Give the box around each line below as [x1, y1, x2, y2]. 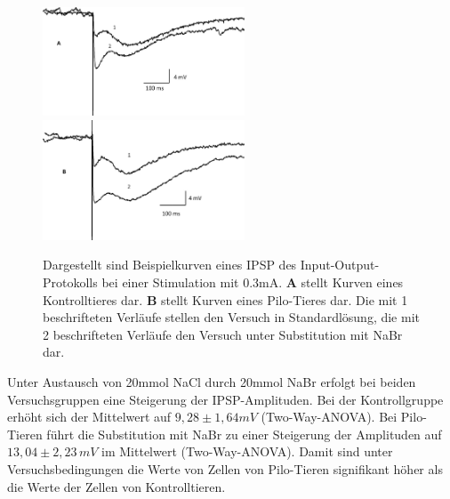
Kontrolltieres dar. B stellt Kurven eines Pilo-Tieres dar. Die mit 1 [43, 290, 408, 309]
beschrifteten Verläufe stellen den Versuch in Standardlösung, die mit [43, 308, 421, 326]
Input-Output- [300, 255, 380, 274]
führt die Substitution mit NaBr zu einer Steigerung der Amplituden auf [46, 424, 442, 443]
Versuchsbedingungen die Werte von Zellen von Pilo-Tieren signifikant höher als [7, 459, 443, 478]
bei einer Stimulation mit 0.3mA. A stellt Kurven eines [101, 273, 404, 291]
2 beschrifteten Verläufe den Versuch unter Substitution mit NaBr [43, 325, 403, 343]
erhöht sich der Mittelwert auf [7, 407, 172, 426]
